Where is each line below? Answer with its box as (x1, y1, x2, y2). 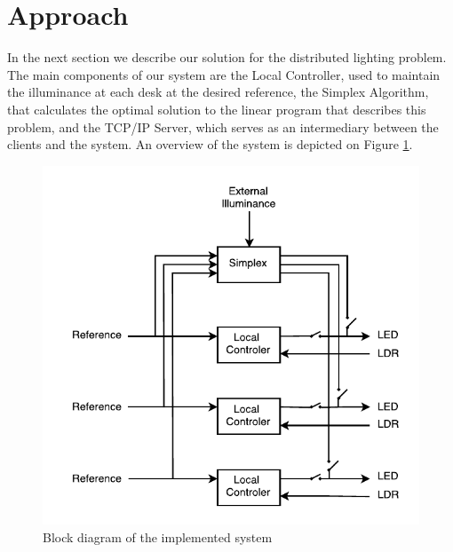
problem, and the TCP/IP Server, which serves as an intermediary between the (7, 117, 439, 136)
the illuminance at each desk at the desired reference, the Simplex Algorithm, (7, 83, 429, 101)
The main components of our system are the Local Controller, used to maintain (7, 65, 441, 83)
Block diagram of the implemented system (43, 527, 273, 546)
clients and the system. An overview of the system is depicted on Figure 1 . (7, 135, 413, 154)
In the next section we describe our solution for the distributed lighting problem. (7, 48, 447, 67)
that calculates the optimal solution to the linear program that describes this (7, 99, 426, 118)
